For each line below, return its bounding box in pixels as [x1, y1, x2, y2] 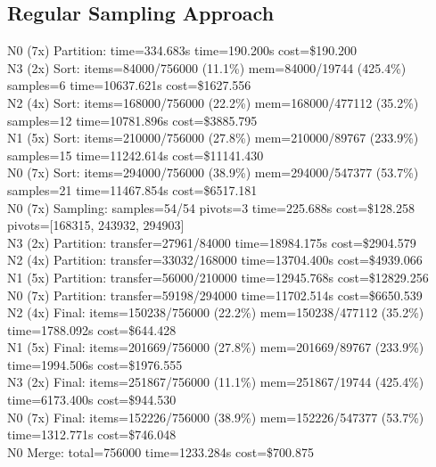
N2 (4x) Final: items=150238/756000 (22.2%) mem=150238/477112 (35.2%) [7, 303, 424, 322]
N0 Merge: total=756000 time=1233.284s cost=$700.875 [7, 442, 314, 461]
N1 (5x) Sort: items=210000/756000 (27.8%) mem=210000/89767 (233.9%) [7, 128, 419, 147]
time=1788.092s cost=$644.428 [7, 320, 177, 339]
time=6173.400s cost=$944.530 [7, 390, 177, 409]
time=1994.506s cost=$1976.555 [7, 355, 183, 373]
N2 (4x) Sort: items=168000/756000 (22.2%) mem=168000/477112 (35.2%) [7, 93, 419, 111]
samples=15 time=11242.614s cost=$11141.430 [7, 145, 264, 164]
